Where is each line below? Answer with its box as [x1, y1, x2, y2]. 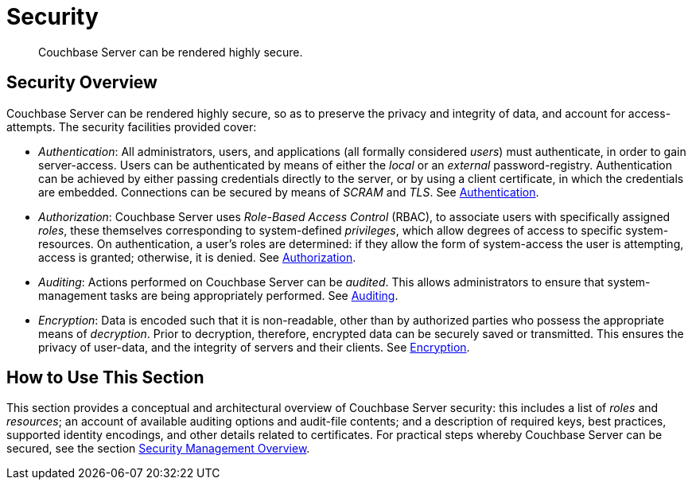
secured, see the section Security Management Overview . [6, 441, 310, 456]
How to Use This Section [6, 367, 204, 388]
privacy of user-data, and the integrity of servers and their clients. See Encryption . [38, 340, 470, 354]
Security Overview [6, 72, 157, 93]
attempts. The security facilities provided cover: [6, 119, 257, 134]
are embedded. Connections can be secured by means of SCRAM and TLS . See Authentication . [38, 185, 539, 199]
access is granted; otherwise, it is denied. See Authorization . [38, 250, 356, 264]
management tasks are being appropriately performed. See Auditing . [38, 288, 398, 302]
